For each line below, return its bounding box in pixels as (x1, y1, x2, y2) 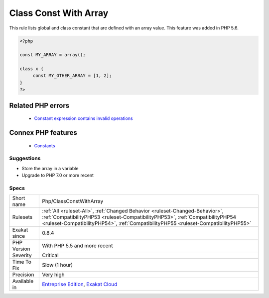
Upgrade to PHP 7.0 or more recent (21, 172, 94, 179)
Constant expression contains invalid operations (34, 115, 133, 121)
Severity (12, 252, 32, 259)
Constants (34, 142, 55, 149)
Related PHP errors (9, 101, 70, 109)
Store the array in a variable (21, 165, 79, 171)
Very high (42, 271, 65, 278)
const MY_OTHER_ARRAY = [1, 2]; (32, 73, 112, 79)
